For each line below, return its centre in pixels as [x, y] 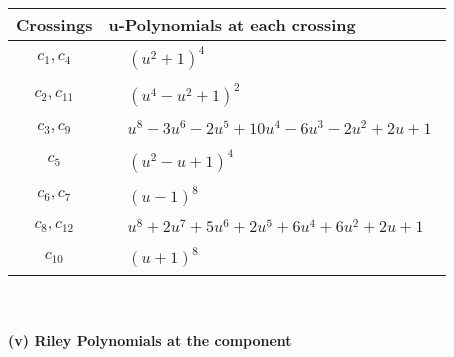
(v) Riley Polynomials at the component [150, 339]
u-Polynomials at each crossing [232, 24]
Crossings [54, 24]
